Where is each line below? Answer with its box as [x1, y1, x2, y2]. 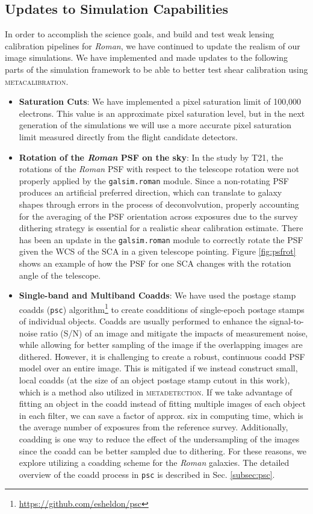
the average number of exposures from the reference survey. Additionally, [19, 421, 288, 433]
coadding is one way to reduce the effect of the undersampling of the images [19, 433, 300, 445]
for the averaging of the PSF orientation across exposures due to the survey [19, 209, 298, 222]
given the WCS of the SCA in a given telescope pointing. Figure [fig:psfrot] [19, 245, 296, 258]
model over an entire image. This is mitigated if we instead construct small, [19, 362, 298, 374]
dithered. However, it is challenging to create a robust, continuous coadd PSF [19, 350, 305, 362]
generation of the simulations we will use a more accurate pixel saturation [19, 119, 292, 131]
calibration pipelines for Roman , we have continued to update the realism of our [5, 39, 300, 52]
